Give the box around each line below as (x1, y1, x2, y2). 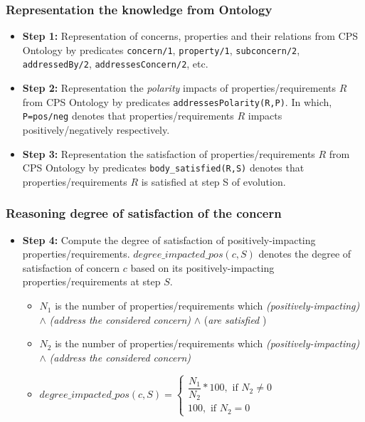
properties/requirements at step (22, 274, 161, 289)
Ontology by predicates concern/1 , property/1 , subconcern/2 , (22, 42, 300, 57)
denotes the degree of (258, 246, 351, 261)
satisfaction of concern (22, 260, 120, 275)
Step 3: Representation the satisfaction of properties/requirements (22, 146, 315, 161)
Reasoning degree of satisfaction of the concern (6, 204, 282, 222)
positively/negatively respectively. (22, 122, 170, 137)
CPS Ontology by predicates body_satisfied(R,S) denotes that (22, 160, 305, 175)
